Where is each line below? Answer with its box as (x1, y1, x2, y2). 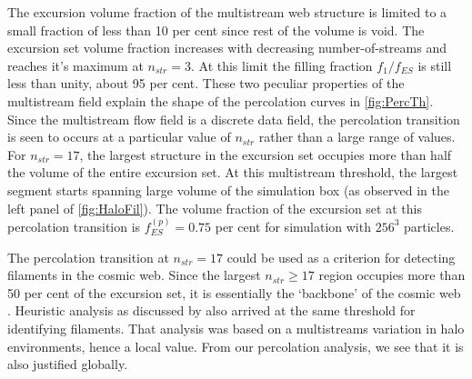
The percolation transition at (7, 247, 169, 266)
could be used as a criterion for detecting (226, 247, 456, 266)
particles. (404, 216, 455, 235)
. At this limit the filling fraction (190, 55, 373, 75)
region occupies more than (318, 265, 466, 284)
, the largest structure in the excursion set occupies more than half (79, 145, 452, 164)
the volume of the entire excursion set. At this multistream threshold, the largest (7, 163, 458, 182)
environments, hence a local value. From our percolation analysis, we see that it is (7, 336, 464, 355)
